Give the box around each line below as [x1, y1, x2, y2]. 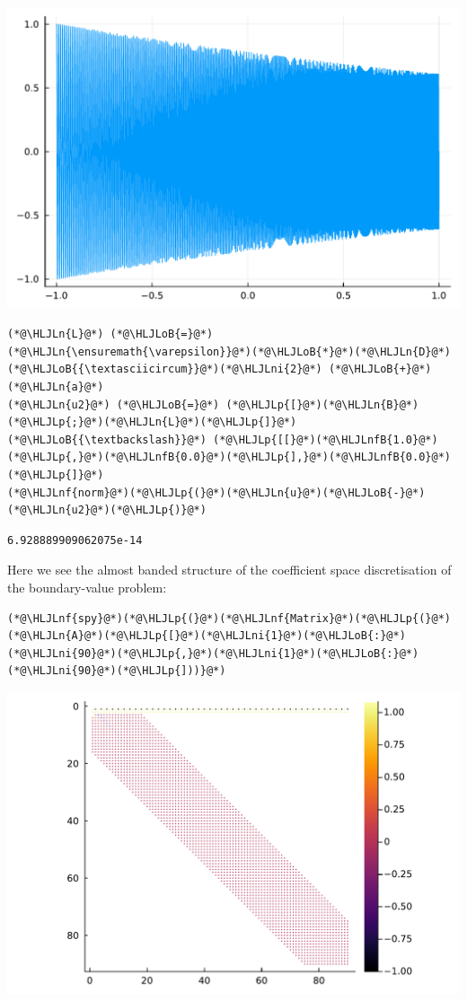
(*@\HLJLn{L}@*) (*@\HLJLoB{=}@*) [7, 328, 214, 341]
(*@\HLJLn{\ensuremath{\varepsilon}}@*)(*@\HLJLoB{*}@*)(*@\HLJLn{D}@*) [7, 345, 451, 358]
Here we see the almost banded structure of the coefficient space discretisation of [7, 560, 452, 579]
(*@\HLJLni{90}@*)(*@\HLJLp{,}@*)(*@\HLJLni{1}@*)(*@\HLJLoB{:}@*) [7, 646, 419, 660]
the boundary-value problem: [7, 577, 167, 596]
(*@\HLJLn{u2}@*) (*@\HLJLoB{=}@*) [7, 398, 220, 411]
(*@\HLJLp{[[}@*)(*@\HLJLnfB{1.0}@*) [213, 433, 438, 446]
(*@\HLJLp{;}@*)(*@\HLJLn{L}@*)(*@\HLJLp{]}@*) [7, 416, 297, 429]
